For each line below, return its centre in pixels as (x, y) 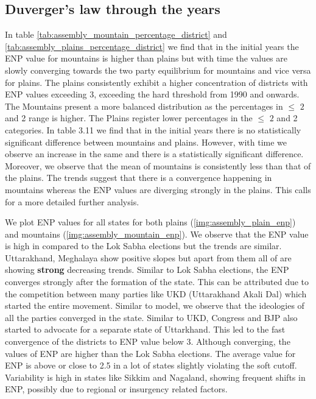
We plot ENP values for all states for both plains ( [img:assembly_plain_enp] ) (150, 222)
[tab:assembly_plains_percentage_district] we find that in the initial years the (152, 46)
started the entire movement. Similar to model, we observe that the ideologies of (155, 305)
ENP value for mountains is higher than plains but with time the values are (146, 58)
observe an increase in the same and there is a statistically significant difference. (154, 154)
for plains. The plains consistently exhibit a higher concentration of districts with (156, 82)
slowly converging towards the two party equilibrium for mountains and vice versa (158, 70)
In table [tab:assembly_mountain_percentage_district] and (116, 34)
